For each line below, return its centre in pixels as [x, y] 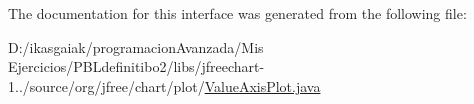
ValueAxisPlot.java [262, 85]
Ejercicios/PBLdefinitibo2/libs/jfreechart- [136, 66]
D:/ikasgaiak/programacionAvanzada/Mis [136, 46]
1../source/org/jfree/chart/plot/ [106, 85]
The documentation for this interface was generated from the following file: [237, 13]
